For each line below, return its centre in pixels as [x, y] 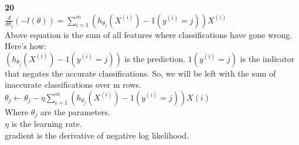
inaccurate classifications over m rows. [73, 84]
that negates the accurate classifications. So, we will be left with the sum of [140, 73]
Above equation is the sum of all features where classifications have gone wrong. [149, 34]
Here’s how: [26, 46]
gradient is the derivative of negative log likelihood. [97, 135]
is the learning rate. [47, 124]
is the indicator [267, 58]
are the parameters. [75, 111]
